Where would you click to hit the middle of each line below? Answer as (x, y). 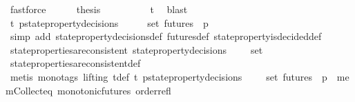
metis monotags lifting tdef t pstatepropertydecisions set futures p (169, 76)
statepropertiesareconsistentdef (75, 63)
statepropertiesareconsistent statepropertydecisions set (136, 49)
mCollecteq (29, 90)
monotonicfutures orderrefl (114, 90)
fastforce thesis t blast (99, 9)
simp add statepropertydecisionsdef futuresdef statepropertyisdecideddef (166, 36)
